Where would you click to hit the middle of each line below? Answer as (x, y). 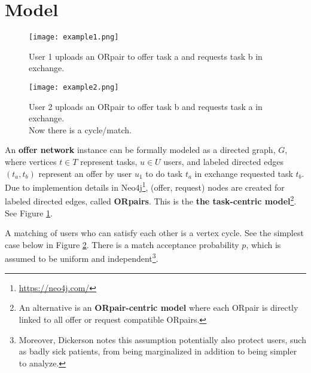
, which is (263, 244)
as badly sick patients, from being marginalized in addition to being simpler (158, 351)
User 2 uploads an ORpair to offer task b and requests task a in (146, 106)
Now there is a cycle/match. (80, 129)
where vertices (31, 161)
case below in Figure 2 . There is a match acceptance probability (122, 244)
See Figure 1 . (29, 213)
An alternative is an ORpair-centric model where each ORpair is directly (158, 308)
